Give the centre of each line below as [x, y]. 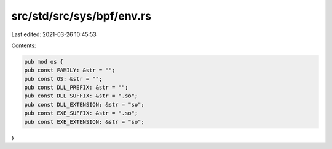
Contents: [24, 45]
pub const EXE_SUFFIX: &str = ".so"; [81, 113]
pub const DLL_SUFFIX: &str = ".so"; [81, 96]
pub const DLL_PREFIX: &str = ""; [76, 88]
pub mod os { [44, 62]
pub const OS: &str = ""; [63, 79]
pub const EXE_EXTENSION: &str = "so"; [84, 122]
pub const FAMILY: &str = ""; [70, 70]
